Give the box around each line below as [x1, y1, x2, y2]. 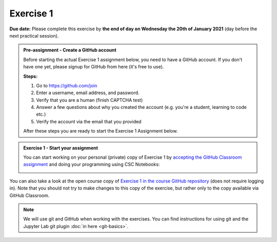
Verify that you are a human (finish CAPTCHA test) [36, 97, 143, 103]
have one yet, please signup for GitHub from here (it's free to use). [23, 64, 164, 70]
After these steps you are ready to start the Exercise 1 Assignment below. [23, 128, 178, 134]
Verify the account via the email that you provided [36, 118, 142, 124]
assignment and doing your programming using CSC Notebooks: [23, 161, 160, 167]
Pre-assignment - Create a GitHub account [23, 47, 116, 53]
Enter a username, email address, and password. [36, 90, 140, 96]
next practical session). [9, 32, 59, 39]
